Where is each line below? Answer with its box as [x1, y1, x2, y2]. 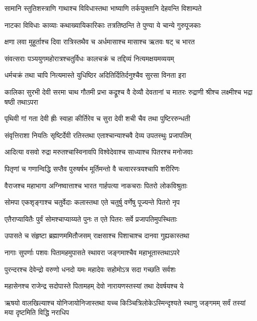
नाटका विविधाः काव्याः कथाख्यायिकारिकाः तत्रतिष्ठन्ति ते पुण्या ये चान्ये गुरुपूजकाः [4, 19, 201, 30]
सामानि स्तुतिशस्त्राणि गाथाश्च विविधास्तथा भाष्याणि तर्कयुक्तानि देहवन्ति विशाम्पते [4, 3, 202, 13]
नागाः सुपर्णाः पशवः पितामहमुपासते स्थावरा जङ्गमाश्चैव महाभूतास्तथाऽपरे [4, 247, 180, 257]
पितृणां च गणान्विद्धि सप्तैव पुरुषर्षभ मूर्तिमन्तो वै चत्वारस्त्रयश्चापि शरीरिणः [4, 163, 180, 173]
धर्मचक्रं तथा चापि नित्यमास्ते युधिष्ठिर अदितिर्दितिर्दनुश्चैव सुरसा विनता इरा [4, 70, 186, 80]
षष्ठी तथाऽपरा [4, 96, 38, 107]
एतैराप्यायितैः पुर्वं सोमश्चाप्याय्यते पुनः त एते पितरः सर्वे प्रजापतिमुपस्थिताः [4, 213, 177, 224]
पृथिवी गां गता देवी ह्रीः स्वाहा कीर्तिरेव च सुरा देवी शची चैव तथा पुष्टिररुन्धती [4, 113, 190, 124]
